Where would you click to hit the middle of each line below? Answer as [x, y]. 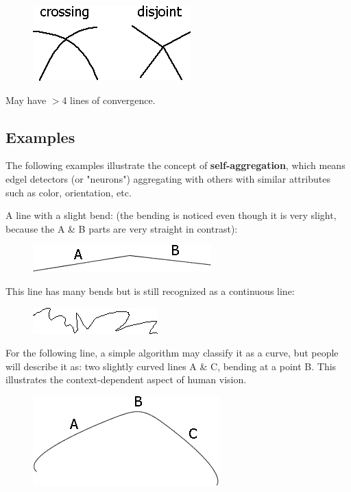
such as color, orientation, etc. [69, 192]
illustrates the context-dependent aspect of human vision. [126, 379]
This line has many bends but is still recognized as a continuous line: [150, 290]
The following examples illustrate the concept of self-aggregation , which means [175, 165]
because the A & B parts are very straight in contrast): [122, 228]
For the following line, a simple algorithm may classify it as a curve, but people [172, 353]
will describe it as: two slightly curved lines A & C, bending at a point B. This [171, 366]
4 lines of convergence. [109, 100]
